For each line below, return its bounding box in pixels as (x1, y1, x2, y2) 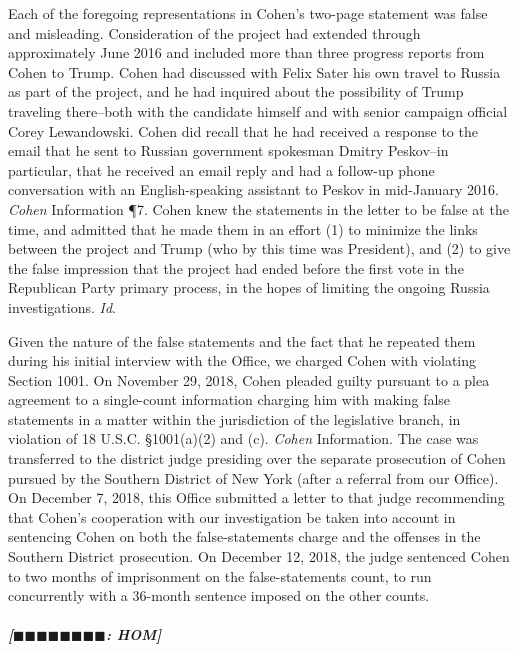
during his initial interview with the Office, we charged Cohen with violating (8, 350, 477, 371)
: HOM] (105, 624, 162, 645)
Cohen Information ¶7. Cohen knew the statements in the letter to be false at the (8, 198, 509, 219)
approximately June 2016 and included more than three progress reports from (8, 42, 485, 63)
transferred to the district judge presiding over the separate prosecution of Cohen (8, 448, 506, 469)
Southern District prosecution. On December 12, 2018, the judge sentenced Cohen (8, 546, 510, 567)
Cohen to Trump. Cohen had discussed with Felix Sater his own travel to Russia (8, 61, 501, 82)
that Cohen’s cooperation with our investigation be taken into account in (8, 506, 456, 527)
